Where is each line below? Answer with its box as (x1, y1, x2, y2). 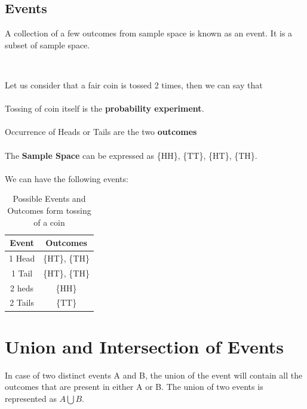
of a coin (33, 216, 65, 228)
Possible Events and (13, 192, 86, 205)
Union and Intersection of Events (5, 334, 284, 358)
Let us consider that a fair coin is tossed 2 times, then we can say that (5, 78, 263, 91)
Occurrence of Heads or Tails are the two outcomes (5, 125, 197, 138)
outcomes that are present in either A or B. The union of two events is (5, 380, 263, 393)
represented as (5, 392, 57, 404)
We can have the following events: (5, 172, 128, 184)
